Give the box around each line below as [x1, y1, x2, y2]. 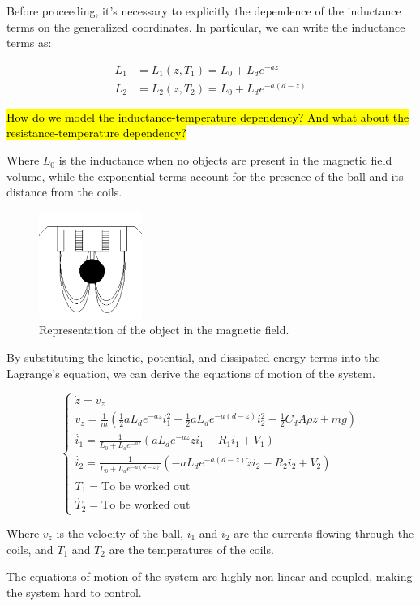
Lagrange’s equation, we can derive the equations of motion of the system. [6, 364, 375, 381]
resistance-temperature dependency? [6, 124, 186, 141]
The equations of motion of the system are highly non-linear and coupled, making [6, 568, 413, 585]
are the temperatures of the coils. [109, 540, 274, 557]
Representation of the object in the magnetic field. [39, 321, 289, 338]
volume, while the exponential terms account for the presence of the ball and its [6, 167, 404, 184]
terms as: [6, 34, 52, 51]
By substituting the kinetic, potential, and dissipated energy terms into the [6, 348, 380, 365]
